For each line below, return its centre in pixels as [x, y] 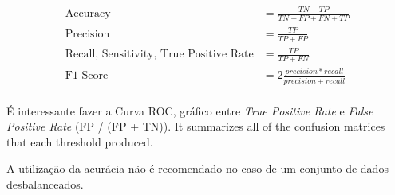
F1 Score [87, 76]
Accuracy [88, 14]
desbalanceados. [45, 183]
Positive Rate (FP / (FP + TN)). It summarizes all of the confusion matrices [196, 126]
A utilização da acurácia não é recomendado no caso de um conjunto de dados [197, 168]
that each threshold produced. [80, 141]
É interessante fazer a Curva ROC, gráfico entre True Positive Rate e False [190, 110]
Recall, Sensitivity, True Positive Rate [159, 55]
